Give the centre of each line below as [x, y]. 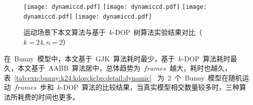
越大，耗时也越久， [200, 68]
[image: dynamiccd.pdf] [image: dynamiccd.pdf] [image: [115, 7]
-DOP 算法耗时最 [209, 58]
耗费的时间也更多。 [48, 96]
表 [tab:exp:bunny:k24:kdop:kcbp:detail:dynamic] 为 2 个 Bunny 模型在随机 [123, 77]
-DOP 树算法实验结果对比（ [158, 32]
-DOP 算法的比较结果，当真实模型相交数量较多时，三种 [150, 87]
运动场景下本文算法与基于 [65, 32]
